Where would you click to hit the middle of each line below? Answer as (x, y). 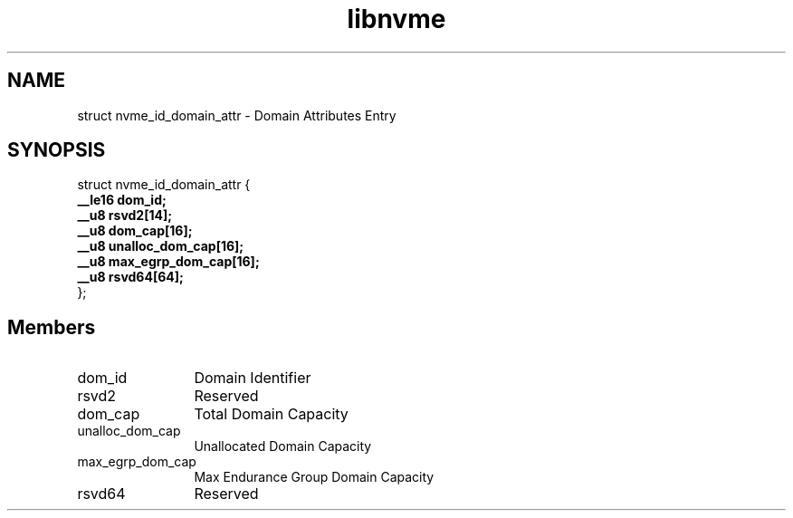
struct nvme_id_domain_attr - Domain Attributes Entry (237, 115)
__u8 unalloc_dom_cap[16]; (161, 246)
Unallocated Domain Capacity (283, 446)
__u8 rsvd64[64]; (130, 277)
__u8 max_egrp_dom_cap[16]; (168, 262)
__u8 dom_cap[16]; (135, 231)
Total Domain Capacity (271, 414)
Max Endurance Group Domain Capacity (314, 477)
